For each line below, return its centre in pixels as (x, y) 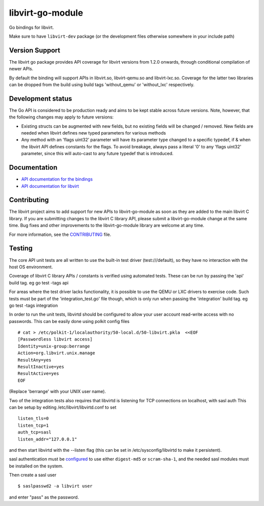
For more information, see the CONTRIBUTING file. (60, 234)
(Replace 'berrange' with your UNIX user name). (57, 391)
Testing (21, 248)
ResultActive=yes (38, 374)
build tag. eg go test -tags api (39, 283)
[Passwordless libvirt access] (55, 339)
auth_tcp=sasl (34, 432)
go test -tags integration (33, 305)
